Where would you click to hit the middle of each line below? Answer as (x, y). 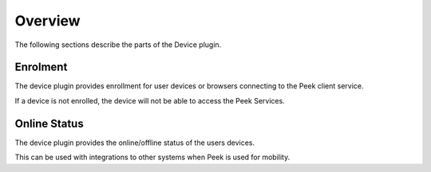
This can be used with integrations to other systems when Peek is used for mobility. (152, 157)
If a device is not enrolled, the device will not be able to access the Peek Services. (150, 100)
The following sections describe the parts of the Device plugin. (118, 45)
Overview (47, 21)
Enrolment (41, 67)
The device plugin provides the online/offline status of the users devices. (135, 143)
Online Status (49, 123)
